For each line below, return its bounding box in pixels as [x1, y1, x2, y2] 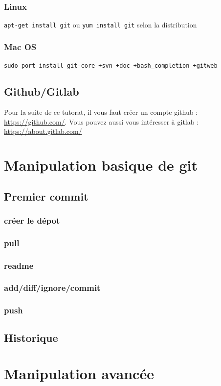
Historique [4, 330, 58, 345]
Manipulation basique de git [4, 154, 198, 175]
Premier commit [4, 188, 88, 204]
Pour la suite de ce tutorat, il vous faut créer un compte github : [4, 106, 198, 117]
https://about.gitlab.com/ [4, 126, 82, 136]
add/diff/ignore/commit [4, 282, 101, 294]
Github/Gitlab [4, 84, 79, 99]
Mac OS [4, 40, 37, 52]
